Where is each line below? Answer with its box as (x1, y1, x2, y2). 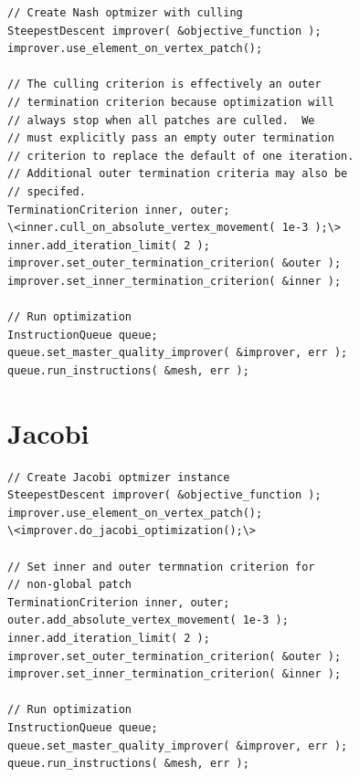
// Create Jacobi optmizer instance (7, 470, 230, 484)
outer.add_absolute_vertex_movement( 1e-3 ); (7, 614, 289, 627)
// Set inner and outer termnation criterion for (7, 560, 315, 573)
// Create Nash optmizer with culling (7, 6, 243, 19)
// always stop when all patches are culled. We (7, 113, 315, 127)
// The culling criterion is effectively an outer (7, 78, 322, 91)
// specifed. (7, 184, 86, 198)
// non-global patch (7, 578, 132, 592)
